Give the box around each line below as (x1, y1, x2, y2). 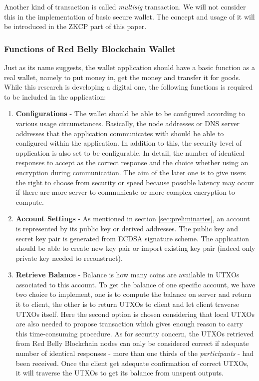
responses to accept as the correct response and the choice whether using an (15, 157, 249, 168)
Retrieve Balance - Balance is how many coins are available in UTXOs (15, 269, 240, 280)
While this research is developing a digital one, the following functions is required (4, 82, 253, 92)
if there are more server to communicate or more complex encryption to (15, 187, 235, 197)
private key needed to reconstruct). (15, 252, 123, 263)
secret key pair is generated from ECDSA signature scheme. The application (15, 233, 249, 243)
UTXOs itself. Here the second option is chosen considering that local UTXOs (15, 308, 255, 319)
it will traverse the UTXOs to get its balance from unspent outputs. (15, 367, 224, 378)
